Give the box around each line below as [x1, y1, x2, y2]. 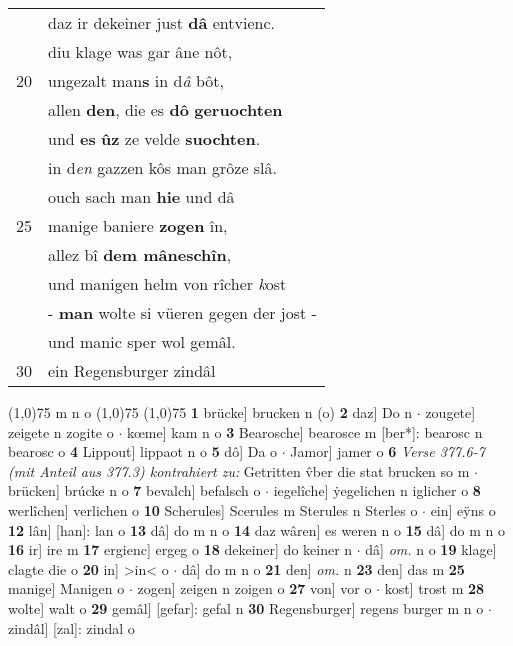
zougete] [425, 402, 476, 422]
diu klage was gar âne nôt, [48, 40, 233, 63]
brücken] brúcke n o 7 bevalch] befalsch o [8, 480, 261, 501]
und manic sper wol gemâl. [48, 330, 236, 353]
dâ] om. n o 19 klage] [365, 539, 497, 560]
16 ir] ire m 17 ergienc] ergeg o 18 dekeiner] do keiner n [8, 539, 353, 560]
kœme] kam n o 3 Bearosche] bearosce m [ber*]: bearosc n [126, 421, 483, 442]
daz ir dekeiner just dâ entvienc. [48, 11, 275, 34]
